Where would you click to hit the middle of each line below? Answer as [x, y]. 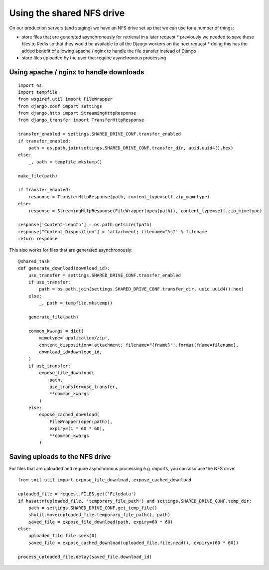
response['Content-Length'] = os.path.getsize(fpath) [85, 225]
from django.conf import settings [60, 106]
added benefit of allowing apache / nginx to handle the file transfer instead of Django [109, 51]
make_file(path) [38, 176]
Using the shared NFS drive [67, 13]
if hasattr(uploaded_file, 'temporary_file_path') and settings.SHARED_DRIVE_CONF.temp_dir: [135, 501]
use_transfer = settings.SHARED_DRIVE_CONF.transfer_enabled [105, 275]
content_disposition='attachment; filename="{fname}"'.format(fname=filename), [139, 345]
